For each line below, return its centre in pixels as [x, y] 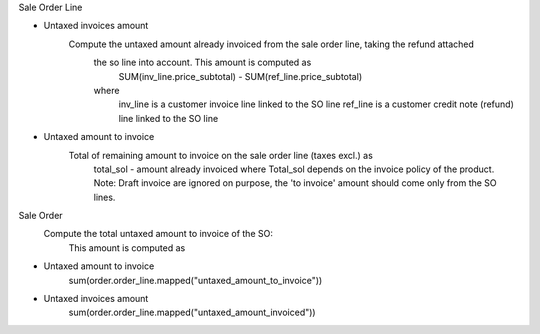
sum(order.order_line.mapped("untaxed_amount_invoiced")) [192, 312]
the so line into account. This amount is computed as [202, 62]
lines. [104, 197]
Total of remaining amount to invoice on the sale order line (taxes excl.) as [221, 155]
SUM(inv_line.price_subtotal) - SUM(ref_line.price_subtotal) [240, 76]
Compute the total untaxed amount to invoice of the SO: [158, 234]
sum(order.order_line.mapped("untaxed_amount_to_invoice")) [195, 280]
